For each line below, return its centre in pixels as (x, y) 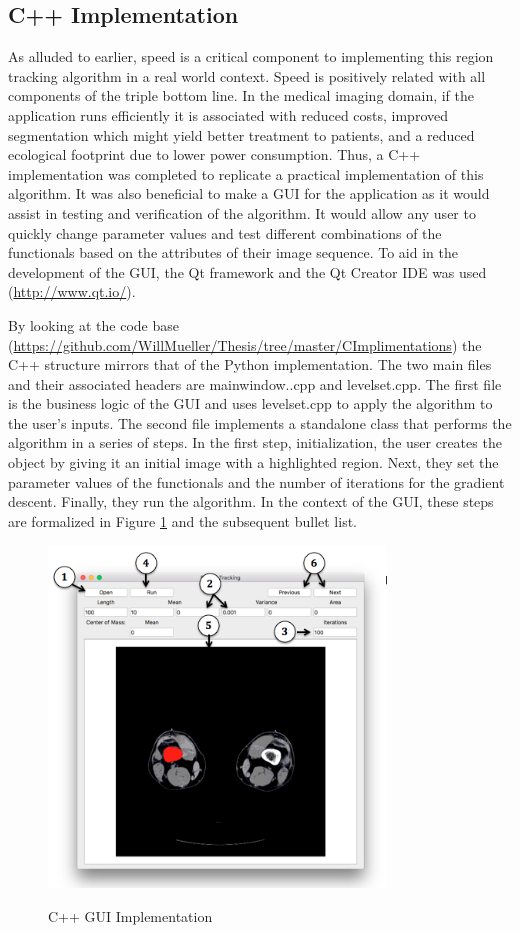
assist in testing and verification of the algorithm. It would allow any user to (242, 212)
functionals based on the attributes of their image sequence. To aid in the (233, 252)
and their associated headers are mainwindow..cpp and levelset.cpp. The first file (255, 383)
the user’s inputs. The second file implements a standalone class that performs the (260, 422)
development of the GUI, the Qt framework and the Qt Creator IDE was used (247, 271)
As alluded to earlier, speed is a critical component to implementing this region (251, 56)
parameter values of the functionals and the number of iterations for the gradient (256, 481)
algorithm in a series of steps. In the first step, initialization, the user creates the (255, 442)
